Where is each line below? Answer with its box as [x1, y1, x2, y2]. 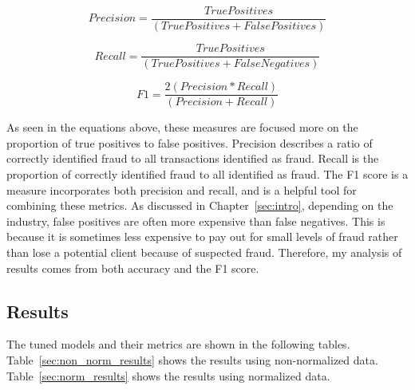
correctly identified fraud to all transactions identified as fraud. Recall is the [6, 150, 379, 167]
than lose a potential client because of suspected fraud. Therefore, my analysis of [6, 243, 402, 260]
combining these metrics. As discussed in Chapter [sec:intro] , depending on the [6, 197, 393, 214]
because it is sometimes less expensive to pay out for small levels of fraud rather [6, 228, 398, 245]
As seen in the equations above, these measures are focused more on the [6, 119, 358, 136]
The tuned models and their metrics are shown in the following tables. [6, 336, 350, 353]
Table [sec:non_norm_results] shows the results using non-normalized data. [6, 351, 378, 368]
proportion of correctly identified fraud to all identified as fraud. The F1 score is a [6, 165, 409, 182]
